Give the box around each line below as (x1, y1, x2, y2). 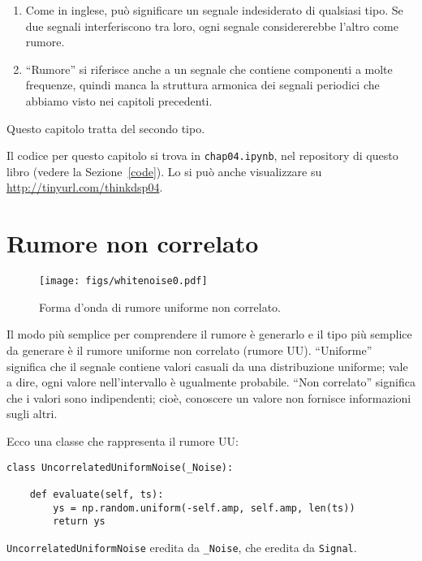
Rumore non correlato (6, 227, 259, 260)
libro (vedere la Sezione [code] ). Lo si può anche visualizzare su (6, 162, 322, 179)
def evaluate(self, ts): (29, 488, 164, 500)
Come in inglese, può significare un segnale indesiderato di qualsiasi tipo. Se (25, 2, 403, 18)
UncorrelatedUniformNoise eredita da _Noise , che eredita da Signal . (6, 538, 357, 555)
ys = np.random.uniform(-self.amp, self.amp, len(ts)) (53, 502, 355, 514)
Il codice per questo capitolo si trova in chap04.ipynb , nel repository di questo (6, 147, 398, 164)
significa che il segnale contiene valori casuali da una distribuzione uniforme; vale (6, 357, 408, 374)
